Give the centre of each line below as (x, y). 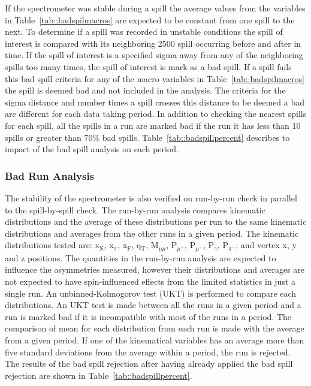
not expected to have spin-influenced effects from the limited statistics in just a (150, 281)
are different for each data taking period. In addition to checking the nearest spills (156, 114)
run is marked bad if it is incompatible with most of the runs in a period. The (148, 316)
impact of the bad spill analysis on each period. (92, 149)
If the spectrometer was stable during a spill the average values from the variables (155, 8)
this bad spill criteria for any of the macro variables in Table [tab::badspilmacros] (155, 78)
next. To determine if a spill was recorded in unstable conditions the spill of (144, 31)
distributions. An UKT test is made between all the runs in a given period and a (153, 305)
